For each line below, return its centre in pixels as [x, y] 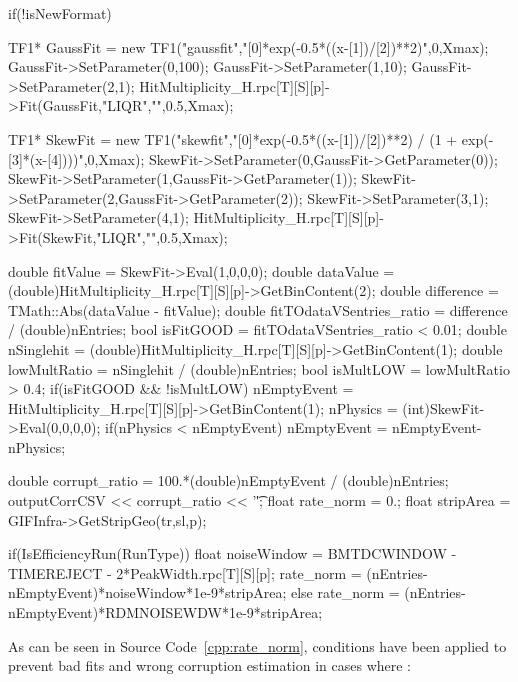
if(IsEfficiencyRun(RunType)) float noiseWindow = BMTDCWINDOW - [232, 553]
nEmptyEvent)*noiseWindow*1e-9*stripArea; [147, 592]
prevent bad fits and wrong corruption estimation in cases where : [210, 665]
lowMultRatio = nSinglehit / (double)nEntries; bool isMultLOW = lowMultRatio [259, 368]
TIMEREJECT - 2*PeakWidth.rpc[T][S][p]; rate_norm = [185, 572]
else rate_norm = [345, 592]
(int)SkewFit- [443, 407]
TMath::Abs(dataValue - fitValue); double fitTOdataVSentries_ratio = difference [258, 309]
